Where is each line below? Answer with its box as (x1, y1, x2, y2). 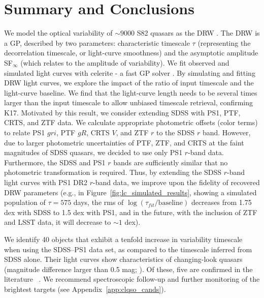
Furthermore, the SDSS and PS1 (4, 157, 106, 167)
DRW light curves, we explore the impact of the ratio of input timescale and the (4, 77, 254, 88)
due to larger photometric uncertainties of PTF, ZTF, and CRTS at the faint (4, 137, 244, 147)
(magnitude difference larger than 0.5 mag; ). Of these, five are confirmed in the (4, 263, 253, 274)
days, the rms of (73, 197, 124, 207)
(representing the (197, 37, 251, 48)
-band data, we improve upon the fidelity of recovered (93, 177, 260, 188)
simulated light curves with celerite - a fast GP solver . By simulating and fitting (4, 67, 255, 78)
